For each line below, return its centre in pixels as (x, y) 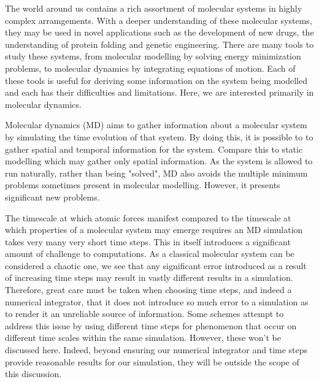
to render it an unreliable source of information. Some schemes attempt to (144, 314)
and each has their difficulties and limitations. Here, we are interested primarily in (159, 92)
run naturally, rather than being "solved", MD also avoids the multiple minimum (156, 173)
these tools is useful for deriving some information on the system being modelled (156, 80)
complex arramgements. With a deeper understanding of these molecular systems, (159, 20)
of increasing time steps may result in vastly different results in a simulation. (149, 277)
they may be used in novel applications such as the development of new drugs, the (159, 32)
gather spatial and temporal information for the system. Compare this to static (154, 149)
